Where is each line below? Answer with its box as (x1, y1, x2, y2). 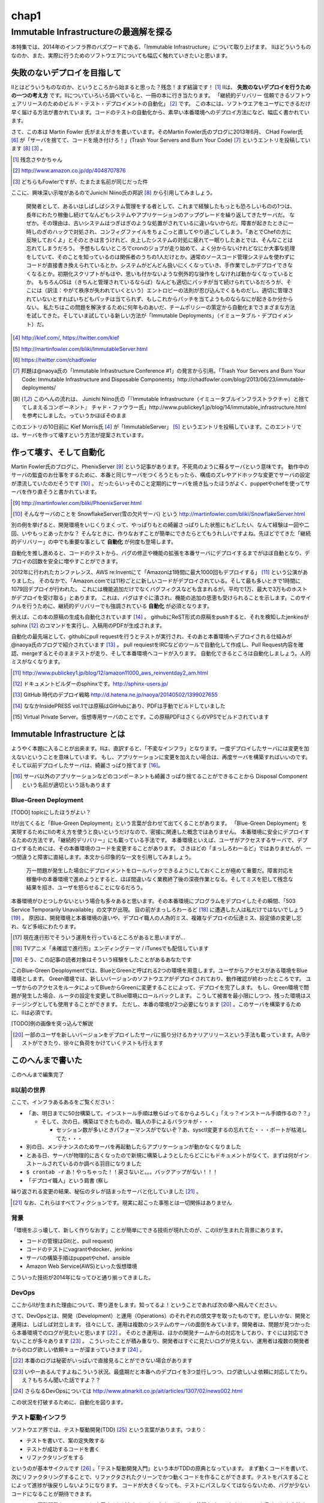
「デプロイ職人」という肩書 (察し (26, 1177, 109, 1184)
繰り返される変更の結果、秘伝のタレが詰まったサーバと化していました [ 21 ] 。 (11, 1188, 202, 1195)
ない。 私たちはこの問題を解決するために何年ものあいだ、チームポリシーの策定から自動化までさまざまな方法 (26, 304, 296, 311)
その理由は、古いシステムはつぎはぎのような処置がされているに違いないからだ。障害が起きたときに (41, 219, 289, 227)
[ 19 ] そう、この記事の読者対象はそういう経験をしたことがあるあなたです (13, 956, 192, 963)
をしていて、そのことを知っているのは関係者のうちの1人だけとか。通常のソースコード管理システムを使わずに (26, 253, 295, 260)
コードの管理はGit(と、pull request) (26, 1237, 113, 1244)
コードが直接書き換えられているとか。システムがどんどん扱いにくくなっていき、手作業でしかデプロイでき (26, 262, 288, 269)
